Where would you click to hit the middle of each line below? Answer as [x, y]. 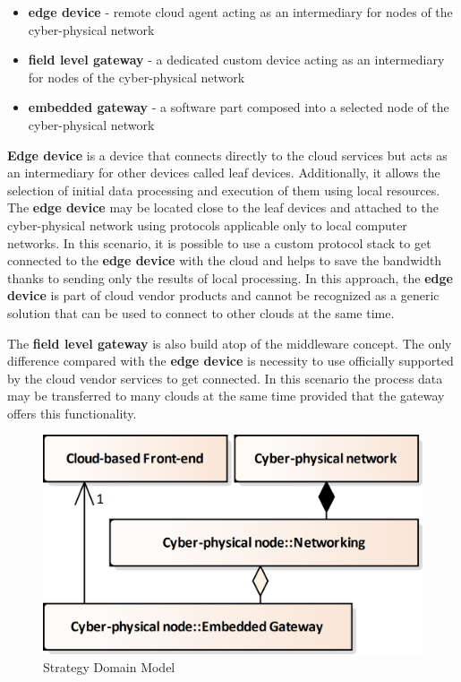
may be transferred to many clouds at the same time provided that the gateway [226, 396]
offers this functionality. [72, 413]
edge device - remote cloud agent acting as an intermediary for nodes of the [240, 12]
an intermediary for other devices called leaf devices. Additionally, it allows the [224, 173]
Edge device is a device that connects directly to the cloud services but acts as [227, 155]
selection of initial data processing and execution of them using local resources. [224, 190]
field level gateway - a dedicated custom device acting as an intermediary [236, 60]
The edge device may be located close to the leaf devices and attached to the [223, 207]
